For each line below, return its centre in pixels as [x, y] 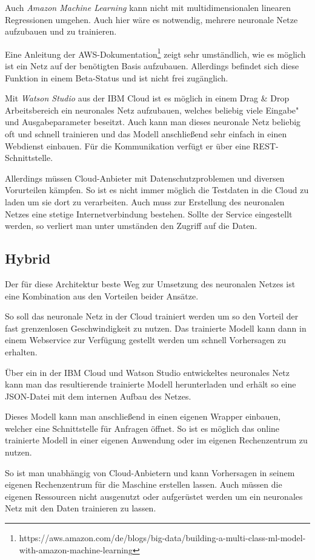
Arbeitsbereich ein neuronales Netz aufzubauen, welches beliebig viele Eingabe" [152, 110]
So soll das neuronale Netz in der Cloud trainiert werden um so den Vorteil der [152, 316]
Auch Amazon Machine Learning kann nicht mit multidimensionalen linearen [148, 7]
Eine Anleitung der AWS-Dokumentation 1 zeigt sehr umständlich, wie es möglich [155, 53]
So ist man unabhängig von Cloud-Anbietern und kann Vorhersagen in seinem [150, 472]
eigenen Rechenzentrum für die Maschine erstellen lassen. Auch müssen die [144, 484]
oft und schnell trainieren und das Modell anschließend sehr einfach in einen [146, 134]
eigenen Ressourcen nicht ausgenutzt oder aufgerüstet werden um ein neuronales [154, 496]
